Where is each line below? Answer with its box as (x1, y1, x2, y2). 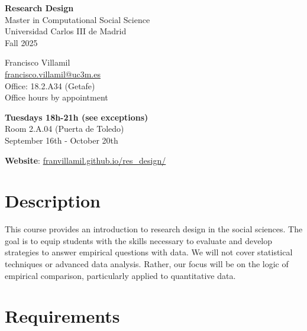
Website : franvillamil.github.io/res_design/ (5, 154, 166, 166)
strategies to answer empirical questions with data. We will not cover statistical (5, 246, 293, 258)
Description (5, 189, 101, 213)
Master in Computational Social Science (5, 13, 150, 25)
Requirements (5, 304, 120, 328)
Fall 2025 (5, 36, 38, 48)
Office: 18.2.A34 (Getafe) (5, 79, 95, 92)
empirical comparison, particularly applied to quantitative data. (5, 269, 236, 281)
